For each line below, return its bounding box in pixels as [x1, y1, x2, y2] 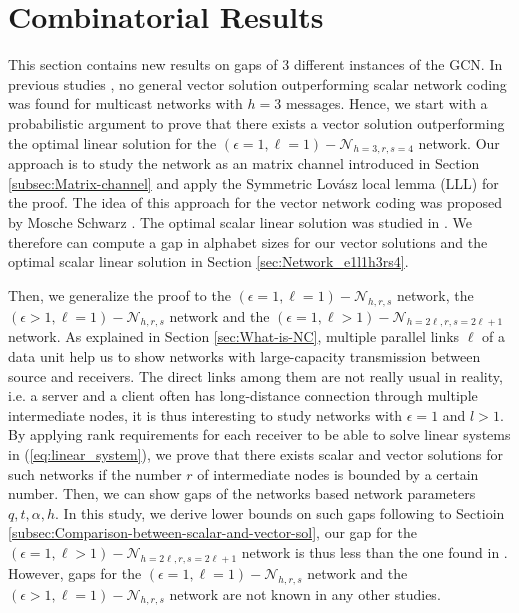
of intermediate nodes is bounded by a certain [197, 463, 479, 484]
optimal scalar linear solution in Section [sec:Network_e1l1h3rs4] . [8, 251, 409, 272]
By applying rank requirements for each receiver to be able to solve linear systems [8, 424, 511, 445]
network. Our [418, 132, 500, 153]
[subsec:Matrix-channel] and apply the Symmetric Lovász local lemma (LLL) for [8, 172, 499, 193]
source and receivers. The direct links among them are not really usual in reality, [8, 365, 503, 386]
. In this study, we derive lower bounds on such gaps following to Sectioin [55, 502, 505, 523]
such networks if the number [8, 463, 182, 484]
